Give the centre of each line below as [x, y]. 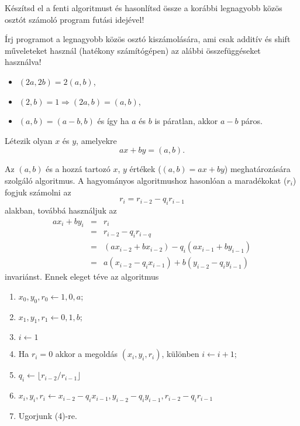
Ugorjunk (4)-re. [48, 416]
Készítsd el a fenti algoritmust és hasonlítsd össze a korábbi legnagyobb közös [144, 8]
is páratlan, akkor [186, 121]
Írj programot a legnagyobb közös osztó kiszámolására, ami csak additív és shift [148, 39]
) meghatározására [257, 169]
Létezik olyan [29, 140]
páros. [252, 121]
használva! [23, 62]
